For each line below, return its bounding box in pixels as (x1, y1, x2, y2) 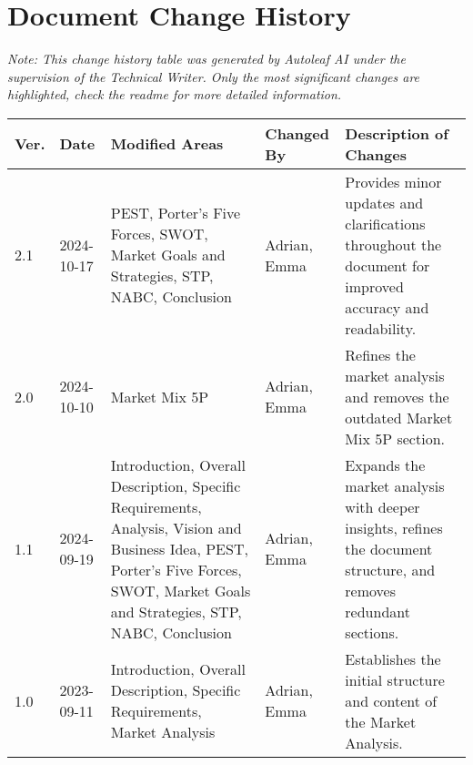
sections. (345, 621, 399, 643)
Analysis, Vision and (110, 516, 242, 538)
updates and (345, 191, 424, 213)
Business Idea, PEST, (110, 537, 248, 559)
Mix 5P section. (345, 427, 445, 449)
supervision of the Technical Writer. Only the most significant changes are (7, 66, 420, 86)
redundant (345, 600, 410, 622)
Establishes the (345, 648, 441, 669)
